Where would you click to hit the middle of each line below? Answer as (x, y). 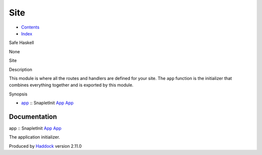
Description (21, 69)
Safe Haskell (21, 43)
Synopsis (18, 94)
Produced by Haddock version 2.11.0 (45, 146)
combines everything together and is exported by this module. (71, 85)
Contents (30, 27)
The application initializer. (34, 137)
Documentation (33, 116)
